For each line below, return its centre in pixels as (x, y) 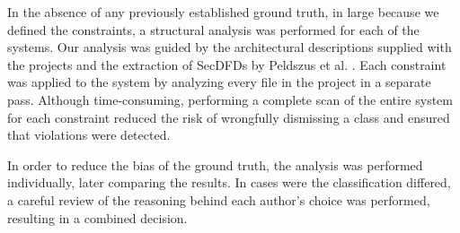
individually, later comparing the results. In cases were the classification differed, (229, 182)
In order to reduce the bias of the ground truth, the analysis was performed (215, 164)
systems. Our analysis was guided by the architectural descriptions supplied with (230, 47)
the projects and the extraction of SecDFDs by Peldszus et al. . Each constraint (227, 64)
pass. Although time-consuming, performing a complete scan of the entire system (230, 99)
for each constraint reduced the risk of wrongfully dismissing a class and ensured (229, 117)
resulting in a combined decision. (97, 217)
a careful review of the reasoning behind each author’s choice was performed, (219, 199)
